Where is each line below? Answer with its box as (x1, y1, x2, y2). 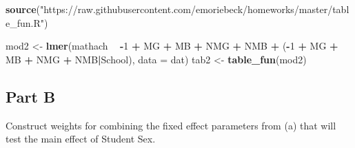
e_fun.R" (6, 15, 44, 30)
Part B (6, 85, 56, 107)
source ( (6, 2, 40, 16)
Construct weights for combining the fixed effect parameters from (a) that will (6, 118, 336, 132)
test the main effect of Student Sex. (6, 131, 156, 146)
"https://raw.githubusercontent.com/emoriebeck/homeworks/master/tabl (39, 2, 349, 16)
